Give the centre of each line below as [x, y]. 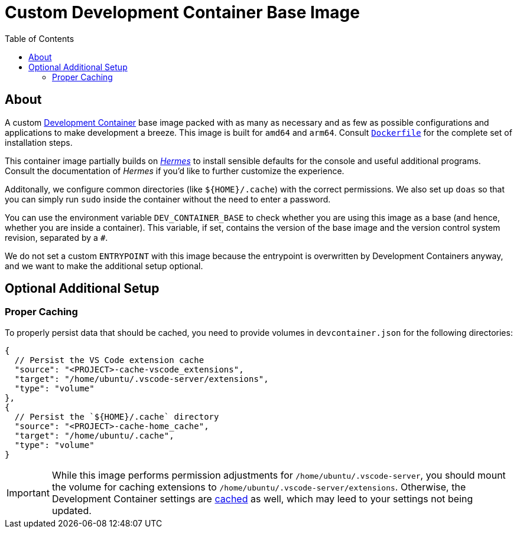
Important [28, 493]
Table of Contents [40, 38]
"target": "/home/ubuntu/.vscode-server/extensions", [142, 379]
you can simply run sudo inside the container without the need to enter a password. [168, 199]
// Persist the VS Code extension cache [109, 360]
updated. [71, 510]
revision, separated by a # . [56, 237]
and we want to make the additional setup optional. [104, 266]
